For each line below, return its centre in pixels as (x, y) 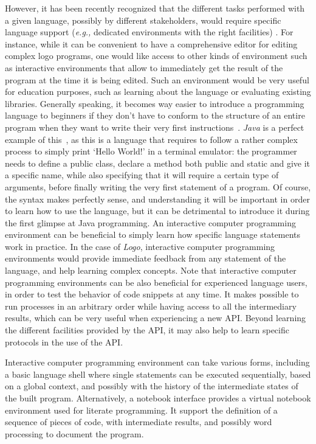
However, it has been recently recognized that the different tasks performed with (155, 8)
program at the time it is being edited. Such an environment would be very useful (157, 79)
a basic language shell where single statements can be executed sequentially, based (158, 374)
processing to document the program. (74, 433)
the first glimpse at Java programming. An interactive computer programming (150, 222)
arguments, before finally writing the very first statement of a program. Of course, (158, 186)
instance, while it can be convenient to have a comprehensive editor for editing (151, 43)
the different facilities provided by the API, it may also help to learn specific (147, 330)
